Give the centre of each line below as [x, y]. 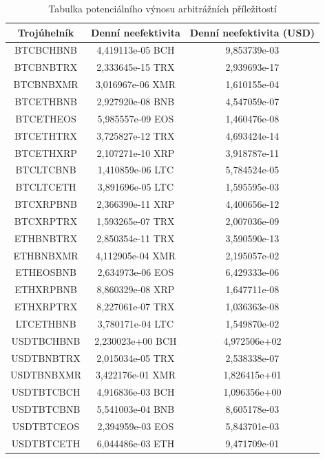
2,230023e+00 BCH [136, 340]
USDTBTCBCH [46, 392]
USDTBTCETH [46, 443]
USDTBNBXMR [46, 375]
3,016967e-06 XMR [135, 84]
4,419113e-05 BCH [136, 50]
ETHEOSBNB [46, 272]
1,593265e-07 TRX [136, 221]
